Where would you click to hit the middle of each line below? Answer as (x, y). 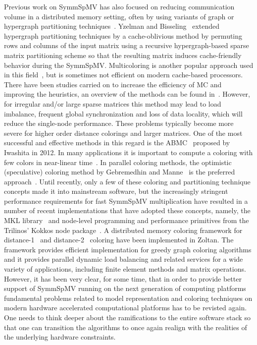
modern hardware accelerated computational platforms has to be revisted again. (126, 308)
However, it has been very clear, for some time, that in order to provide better (123, 278)
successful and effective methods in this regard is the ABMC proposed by (117, 143)
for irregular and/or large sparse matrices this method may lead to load (113, 103)
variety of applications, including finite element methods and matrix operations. (125, 269)
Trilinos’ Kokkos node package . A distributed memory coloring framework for (123, 230)
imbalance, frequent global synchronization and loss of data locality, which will (123, 113)
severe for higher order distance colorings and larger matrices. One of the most (123, 133)
